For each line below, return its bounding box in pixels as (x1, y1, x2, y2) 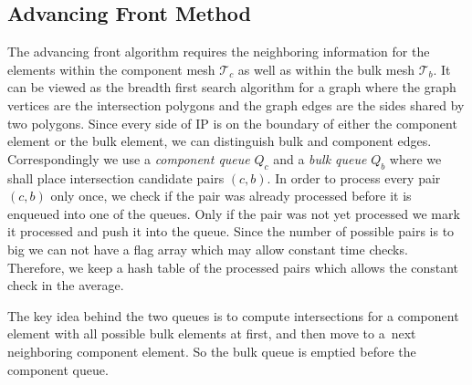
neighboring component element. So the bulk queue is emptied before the (7, 341, 416, 360)
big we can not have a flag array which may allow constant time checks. (7, 239, 408, 258)
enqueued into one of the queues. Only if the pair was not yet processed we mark (7, 203, 460, 223)
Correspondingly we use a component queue (7, 149, 250, 168)
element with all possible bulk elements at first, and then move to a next (7, 324, 416, 343)
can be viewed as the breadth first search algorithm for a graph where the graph (7, 78, 456, 97)
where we (389, 149, 442, 168)
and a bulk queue (273, 149, 367, 168)
